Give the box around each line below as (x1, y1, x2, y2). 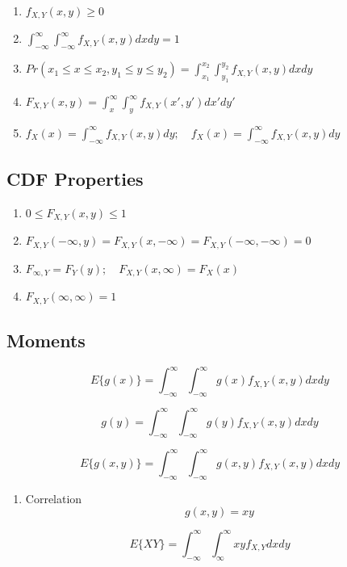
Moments (6, 328, 86, 352)
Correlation (25, 489, 82, 506)
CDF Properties (6, 166, 144, 191)
